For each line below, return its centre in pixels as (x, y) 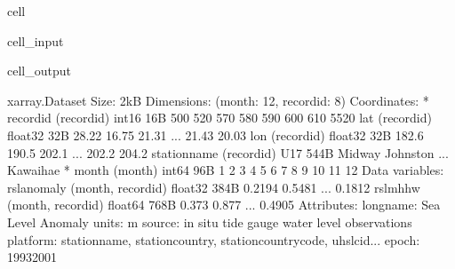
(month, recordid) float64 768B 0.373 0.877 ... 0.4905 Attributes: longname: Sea (224, 205)
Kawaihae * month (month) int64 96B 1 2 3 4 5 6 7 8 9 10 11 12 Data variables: (226, 170)
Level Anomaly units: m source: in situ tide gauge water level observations (210, 222)
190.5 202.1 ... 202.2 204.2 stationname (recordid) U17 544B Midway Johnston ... (228, 152)
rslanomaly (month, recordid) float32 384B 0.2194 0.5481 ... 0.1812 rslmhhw (214, 187)
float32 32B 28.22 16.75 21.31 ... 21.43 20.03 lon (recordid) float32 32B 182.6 (216, 134)
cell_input (36, 40)
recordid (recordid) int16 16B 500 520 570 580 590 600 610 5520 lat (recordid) (220, 118)
